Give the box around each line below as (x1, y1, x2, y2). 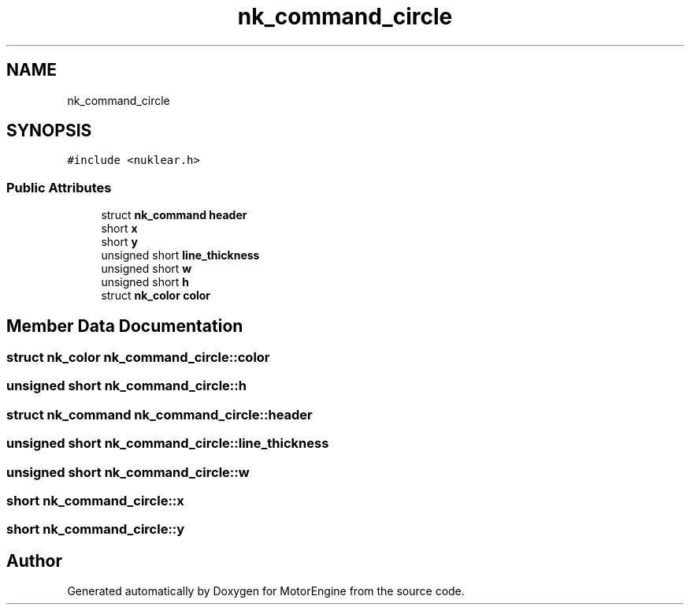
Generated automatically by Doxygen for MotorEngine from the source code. (67, 584, 465, 598)
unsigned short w (101, 262, 192, 276)
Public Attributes (6, 179, 112, 196)
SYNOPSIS (6, 121, 92, 141)
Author (6, 550, 62, 571)
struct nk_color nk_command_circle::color (6, 349, 270, 366)
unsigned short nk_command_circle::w (6, 464, 250, 480)
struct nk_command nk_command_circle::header (6, 406, 313, 423)
